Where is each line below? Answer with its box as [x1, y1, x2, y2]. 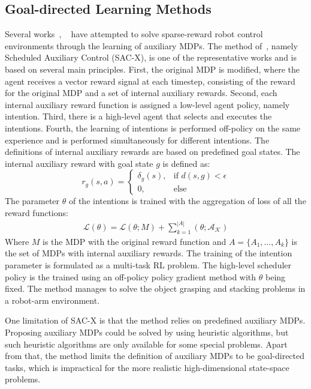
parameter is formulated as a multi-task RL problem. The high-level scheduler [5, 258, 292, 271]
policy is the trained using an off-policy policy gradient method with [5, 270, 256, 283]
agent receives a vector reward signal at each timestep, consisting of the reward [5, 74, 295, 87]
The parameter [5, 194, 60, 207]
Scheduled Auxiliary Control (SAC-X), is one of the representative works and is [5, 51, 297, 64]
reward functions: [5, 206, 68, 219]
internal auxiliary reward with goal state [5, 157, 153, 169]
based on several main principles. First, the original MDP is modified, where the [5, 62, 300, 75]
